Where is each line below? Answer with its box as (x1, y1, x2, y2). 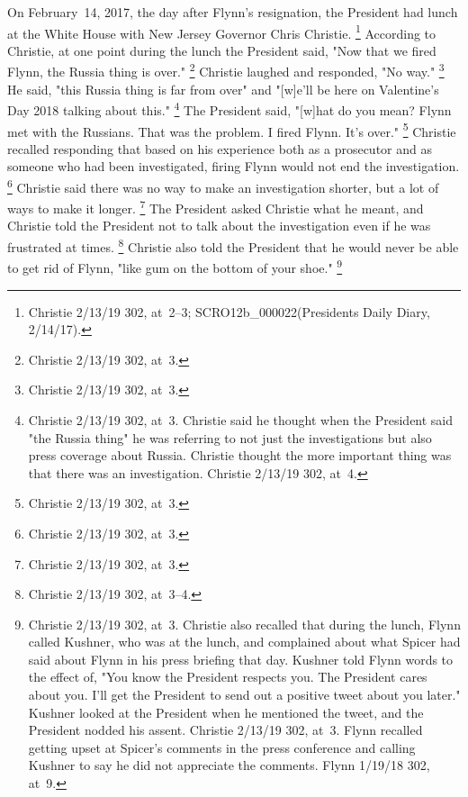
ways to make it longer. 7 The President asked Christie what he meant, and (7, 196, 424, 217)
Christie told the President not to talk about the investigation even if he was (7, 216, 431, 235)
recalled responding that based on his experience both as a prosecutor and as (7, 139, 432, 158)
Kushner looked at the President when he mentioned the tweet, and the (28, 702, 424, 721)
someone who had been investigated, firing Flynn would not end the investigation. (7, 157, 460, 176)
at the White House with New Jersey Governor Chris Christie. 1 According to (7, 21, 436, 42)
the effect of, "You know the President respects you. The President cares (28, 667, 427, 686)
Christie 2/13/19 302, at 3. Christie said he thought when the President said (28, 410, 454, 429)
